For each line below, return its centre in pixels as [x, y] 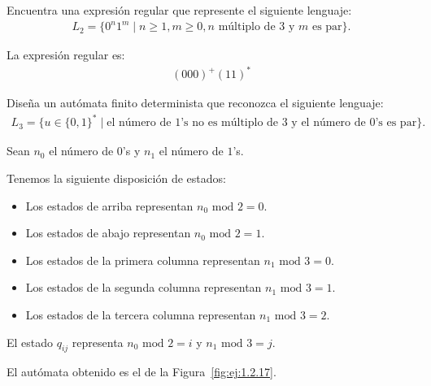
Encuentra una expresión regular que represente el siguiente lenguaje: [179, 10]
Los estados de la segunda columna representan [144, 287]
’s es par [396, 123]
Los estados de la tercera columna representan [141, 314]
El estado [30, 342]
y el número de [329, 123]
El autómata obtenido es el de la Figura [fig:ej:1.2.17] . [141, 372]
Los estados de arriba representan [109, 205]
